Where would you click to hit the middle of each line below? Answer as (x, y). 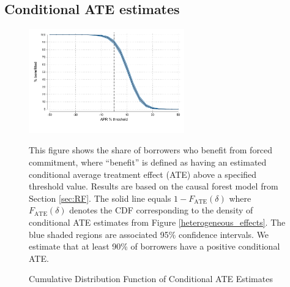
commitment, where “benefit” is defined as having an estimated (148, 162)
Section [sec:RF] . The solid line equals (100, 198)
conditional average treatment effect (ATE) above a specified (143, 174)
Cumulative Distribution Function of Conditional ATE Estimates (151, 279)
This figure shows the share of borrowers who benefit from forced (151, 150)
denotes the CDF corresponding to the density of (161, 210)
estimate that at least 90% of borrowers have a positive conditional (154, 246)
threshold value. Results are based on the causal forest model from (154, 186)
